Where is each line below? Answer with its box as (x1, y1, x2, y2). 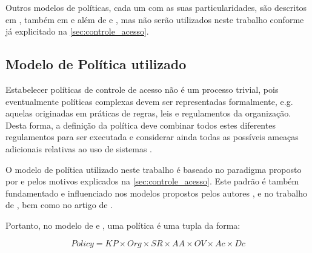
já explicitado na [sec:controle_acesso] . (5, 25, 149, 38)
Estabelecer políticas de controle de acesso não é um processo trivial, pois (5, 83, 279, 95)
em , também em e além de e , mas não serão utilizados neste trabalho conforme (5, 13, 304, 25)
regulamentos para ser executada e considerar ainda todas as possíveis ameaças (5, 130, 299, 143)
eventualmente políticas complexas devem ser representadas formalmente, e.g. (5, 95, 293, 107)
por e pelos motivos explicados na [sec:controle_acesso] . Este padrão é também (5, 175, 299, 187)
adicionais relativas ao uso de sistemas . (5, 142, 152, 155)
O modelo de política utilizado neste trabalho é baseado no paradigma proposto (5, 163, 302, 175)
